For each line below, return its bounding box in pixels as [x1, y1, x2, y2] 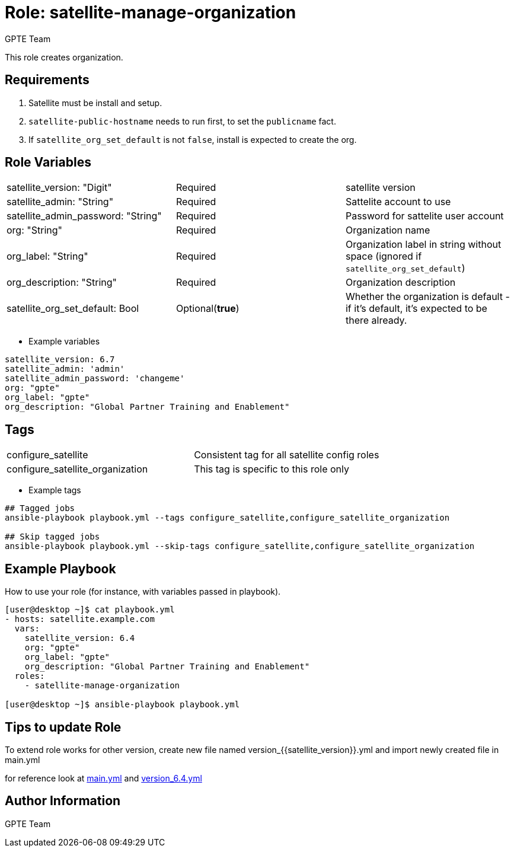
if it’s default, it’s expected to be [345, 302, 487, 315]
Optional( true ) [175, 302, 240, 315]
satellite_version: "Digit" [7, 181, 112, 194]
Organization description [345, 276, 456, 289]
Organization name [345, 224, 430, 237]
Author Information [5, 793, 121, 809]
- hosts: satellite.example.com [5, 614, 155, 624]
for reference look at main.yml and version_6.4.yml [5, 773, 202, 783]
